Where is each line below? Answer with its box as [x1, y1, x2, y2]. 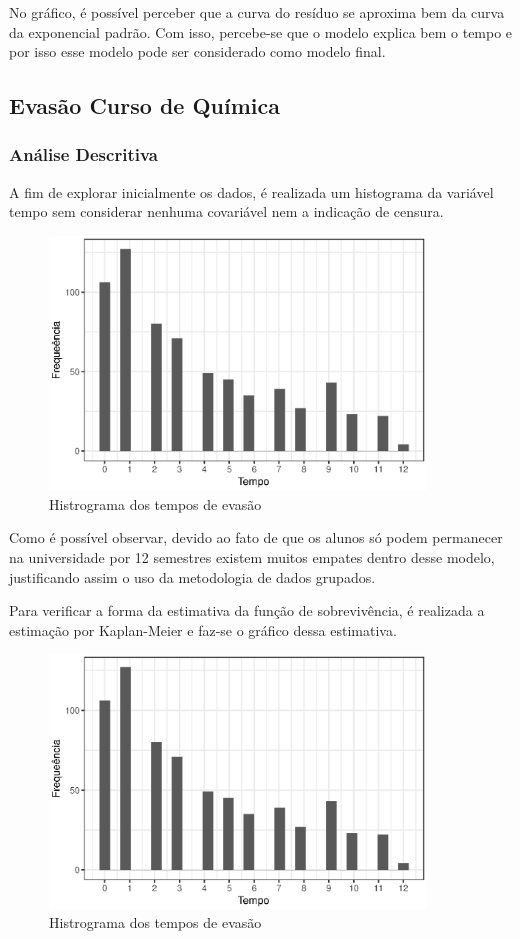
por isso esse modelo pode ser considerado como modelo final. [9, 41, 386, 62]
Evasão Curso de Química [9, 90, 280, 121]
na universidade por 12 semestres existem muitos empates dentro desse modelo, [9, 547, 495, 568]
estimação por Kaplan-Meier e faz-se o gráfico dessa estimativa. [9, 619, 397, 640]
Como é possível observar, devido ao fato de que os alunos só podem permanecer [9, 527, 503, 548]
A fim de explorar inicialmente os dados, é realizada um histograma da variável [9, 181, 494, 202]
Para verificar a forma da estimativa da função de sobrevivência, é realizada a [9, 600, 485, 621]
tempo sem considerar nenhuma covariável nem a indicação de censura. [9, 201, 444, 222]
